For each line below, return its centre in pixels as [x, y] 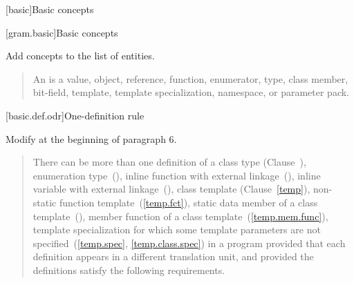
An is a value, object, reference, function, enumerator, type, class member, [190, 78]
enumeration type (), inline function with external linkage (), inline [177, 175]
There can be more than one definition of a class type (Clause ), [169, 162]
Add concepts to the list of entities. [80, 56]
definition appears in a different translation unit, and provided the [173, 256]
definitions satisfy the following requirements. [129, 270]
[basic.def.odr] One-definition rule [75, 115]
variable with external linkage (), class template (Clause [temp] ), [171, 189]
